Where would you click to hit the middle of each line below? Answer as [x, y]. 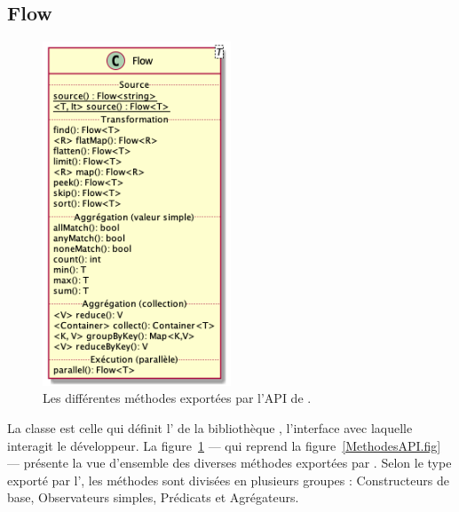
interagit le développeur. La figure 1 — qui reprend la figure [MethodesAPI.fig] [224, 445]
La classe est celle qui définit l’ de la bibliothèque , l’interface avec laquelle [210, 427]
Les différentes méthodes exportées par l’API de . [177, 398]
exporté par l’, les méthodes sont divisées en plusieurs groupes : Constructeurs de [228, 480]
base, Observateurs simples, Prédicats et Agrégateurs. [153, 497]
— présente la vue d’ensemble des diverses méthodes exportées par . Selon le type [229, 463]
